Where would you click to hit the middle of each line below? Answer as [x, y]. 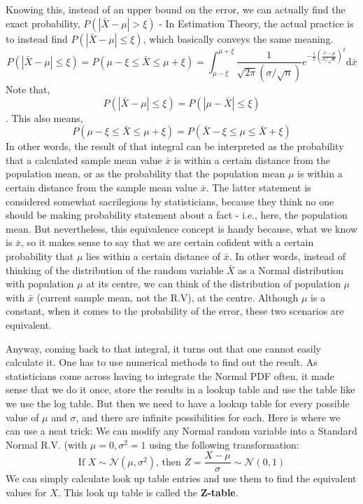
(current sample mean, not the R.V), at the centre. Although [168, 297]
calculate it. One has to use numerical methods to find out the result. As [162, 362]
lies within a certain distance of [153, 256]
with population [40, 284]
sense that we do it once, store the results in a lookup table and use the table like [180, 389]
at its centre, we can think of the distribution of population [213, 284]
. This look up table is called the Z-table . [148, 492]
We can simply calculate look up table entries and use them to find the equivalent [181, 478]
